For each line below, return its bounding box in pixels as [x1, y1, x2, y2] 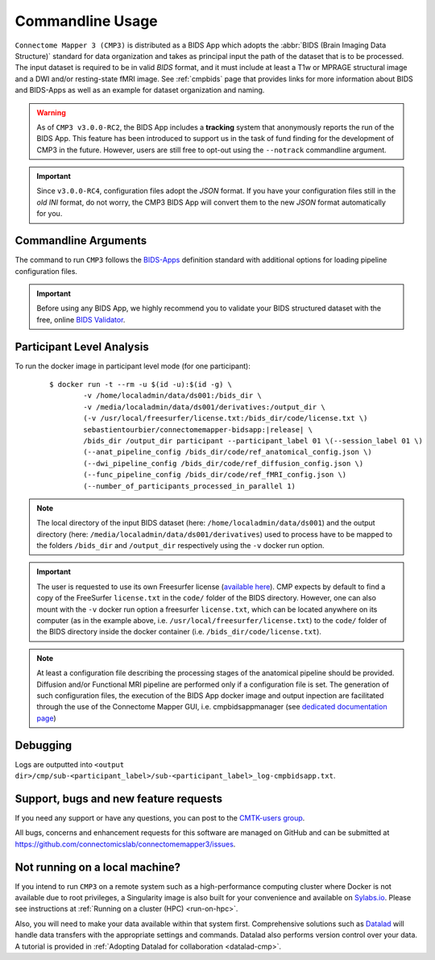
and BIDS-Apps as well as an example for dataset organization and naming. [14, 85, 265, 95]
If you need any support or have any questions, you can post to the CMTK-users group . [14, 812, 305, 822]
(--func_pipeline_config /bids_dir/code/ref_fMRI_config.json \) [83, 470, 347, 480]
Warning [36, 107, 66, 117]
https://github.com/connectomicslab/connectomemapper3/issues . [14, 839, 236, 849]
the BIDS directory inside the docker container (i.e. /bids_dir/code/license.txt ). [36, 627, 322, 637]
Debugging [14, 738, 72, 752]
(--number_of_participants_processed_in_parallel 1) [83, 481, 296, 491]
